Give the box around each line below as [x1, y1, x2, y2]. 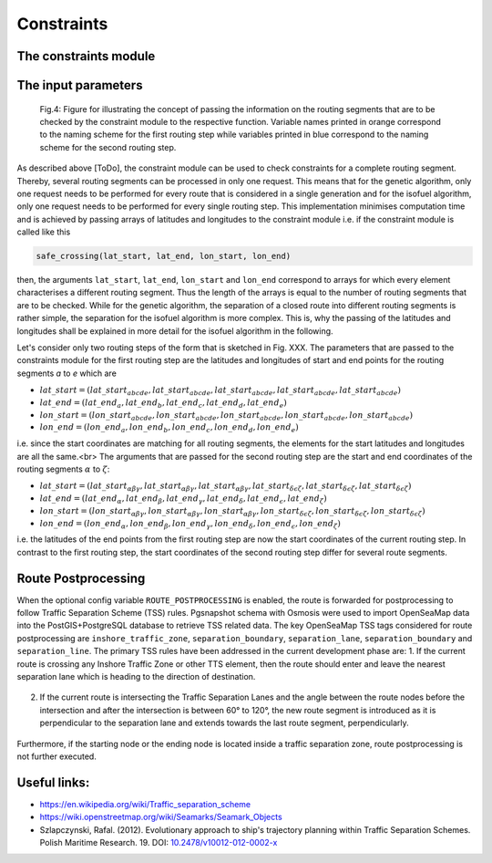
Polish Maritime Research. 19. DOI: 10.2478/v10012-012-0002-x [39, 837, 278, 848]
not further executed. [16, 751, 97, 762]
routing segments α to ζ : [16, 463, 110, 474]
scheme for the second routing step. [39, 141, 177, 152]
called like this [16, 226, 71, 237]
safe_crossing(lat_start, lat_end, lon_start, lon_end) [36, 251, 292, 262]
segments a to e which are [16, 368, 118, 379]
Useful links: [16, 775, 90, 790]
